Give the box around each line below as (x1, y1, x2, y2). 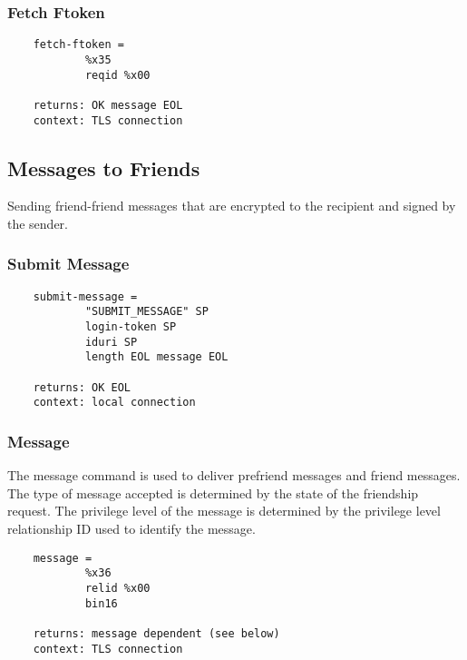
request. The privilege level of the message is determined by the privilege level (7, 501, 441, 520)
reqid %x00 (84, 68, 151, 82)
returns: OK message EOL (33, 98, 183, 112)
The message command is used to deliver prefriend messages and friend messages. (7, 466, 461, 485)
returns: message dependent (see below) (33, 626, 280, 640)
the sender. (7, 213, 69, 232)
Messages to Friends (7, 153, 200, 182)
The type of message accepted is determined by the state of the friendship (7, 483, 419, 502)
